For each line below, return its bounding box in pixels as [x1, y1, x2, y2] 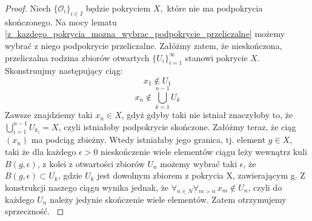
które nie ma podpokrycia [167, 2, 263, 14]
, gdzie [58, 169, 82, 182]
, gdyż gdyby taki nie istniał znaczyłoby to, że [121, 108, 293, 121]
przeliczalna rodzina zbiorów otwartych [5, 51, 150, 64]
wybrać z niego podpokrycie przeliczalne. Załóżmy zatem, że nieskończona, [5, 39, 282, 51]
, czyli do [248, 180, 282, 193]
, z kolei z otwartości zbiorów [37, 157, 145, 170]
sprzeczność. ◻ [5, 205, 64, 217]
